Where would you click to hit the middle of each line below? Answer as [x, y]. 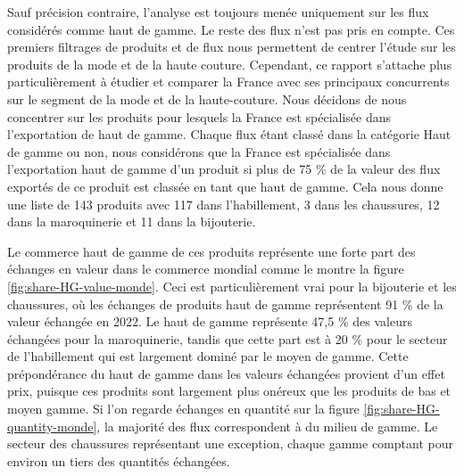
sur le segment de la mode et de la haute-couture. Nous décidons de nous [207, 98]
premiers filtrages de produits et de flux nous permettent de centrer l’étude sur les [232, 47]
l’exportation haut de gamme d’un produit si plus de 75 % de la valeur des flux [224, 169]
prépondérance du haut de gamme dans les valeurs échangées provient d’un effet [226, 373]
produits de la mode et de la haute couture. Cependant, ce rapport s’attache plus [230, 64]
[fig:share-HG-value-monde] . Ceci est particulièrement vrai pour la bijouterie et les [232, 286]
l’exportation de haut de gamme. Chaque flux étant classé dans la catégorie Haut [229, 134]
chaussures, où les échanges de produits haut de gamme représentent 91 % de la [225, 304]
